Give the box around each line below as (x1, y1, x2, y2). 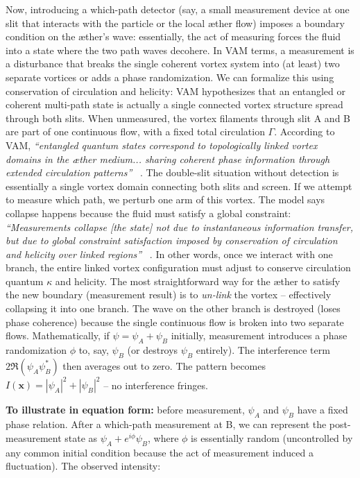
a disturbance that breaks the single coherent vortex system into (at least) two (6, 56, 340, 71)
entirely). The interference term (196, 343, 330, 357)
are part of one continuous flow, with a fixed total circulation (6, 124, 265, 139)
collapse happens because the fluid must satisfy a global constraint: (6, 205, 291, 220)
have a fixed (297, 402, 348, 417)
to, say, (78, 343, 109, 357)
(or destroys (127, 343, 178, 357)
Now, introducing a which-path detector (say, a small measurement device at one (6, 2, 350, 16)
